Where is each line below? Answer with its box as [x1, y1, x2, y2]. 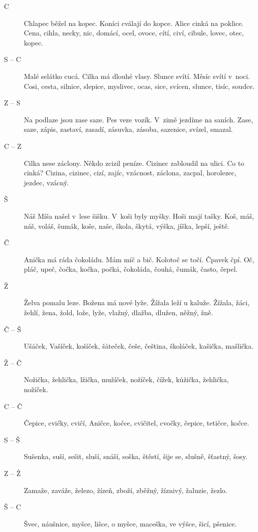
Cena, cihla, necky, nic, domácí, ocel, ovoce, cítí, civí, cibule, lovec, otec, [24, 27, 244, 38]
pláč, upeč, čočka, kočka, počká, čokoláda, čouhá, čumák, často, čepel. [24, 264, 238, 274]
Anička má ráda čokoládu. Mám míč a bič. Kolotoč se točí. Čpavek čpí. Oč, [24, 254, 255, 264]
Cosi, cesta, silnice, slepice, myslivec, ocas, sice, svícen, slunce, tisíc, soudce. [24, 80, 255, 91]
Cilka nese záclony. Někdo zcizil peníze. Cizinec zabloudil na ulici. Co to [24, 157, 245, 168]
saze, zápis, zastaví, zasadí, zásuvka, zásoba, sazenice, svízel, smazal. [24, 124, 233, 134]
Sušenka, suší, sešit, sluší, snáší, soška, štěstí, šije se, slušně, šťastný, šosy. [24, 451, 248, 462]
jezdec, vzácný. [24, 177, 69, 187]
